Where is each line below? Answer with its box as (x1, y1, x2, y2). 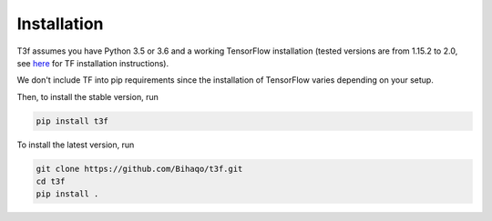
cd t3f (36, 176, 66, 186)
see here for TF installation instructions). (16, 57, 169, 68)
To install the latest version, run (16, 139, 135, 150)
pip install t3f (36, 116, 109, 126)
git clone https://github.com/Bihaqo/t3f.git (36, 164, 243, 174)
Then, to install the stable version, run (16, 91, 159, 102)
